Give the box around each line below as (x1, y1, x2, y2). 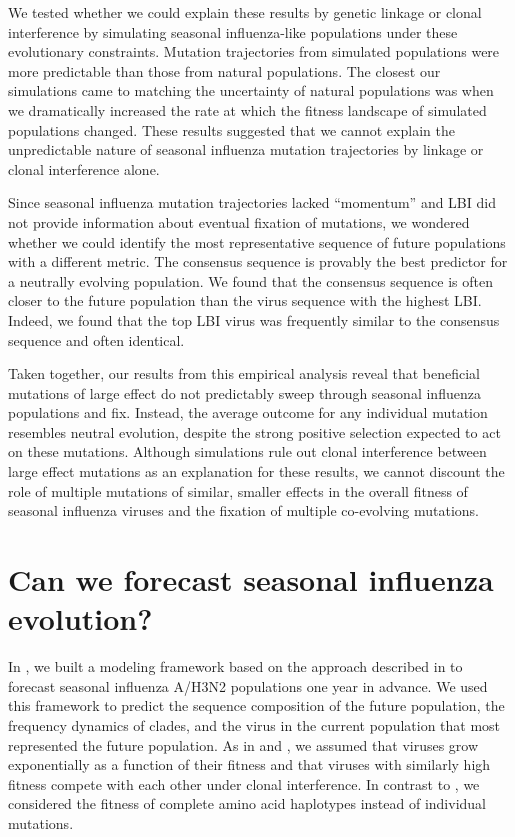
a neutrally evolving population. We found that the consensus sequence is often (8, 270, 494, 291)
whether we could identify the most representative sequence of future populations (8, 231, 506, 252)
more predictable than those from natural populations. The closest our (8, 60, 441, 81)
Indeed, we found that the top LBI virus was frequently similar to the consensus (8, 309, 500, 330)
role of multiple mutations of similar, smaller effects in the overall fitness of (8, 480, 468, 501)
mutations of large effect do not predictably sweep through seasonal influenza (8, 382, 481, 403)
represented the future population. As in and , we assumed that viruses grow (8, 734, 479, 755)
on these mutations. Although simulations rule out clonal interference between (8, 441, 487, 462)
